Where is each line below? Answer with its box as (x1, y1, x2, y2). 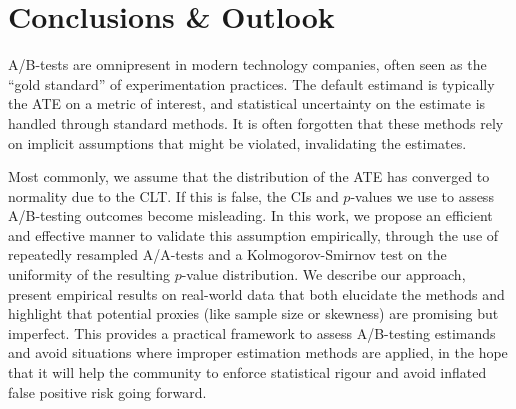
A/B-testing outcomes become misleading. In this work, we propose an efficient (8, 205, 493, 226)
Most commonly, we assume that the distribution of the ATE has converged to (8, 166, 490, 187)
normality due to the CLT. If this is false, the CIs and (8, 185, 339, 206)
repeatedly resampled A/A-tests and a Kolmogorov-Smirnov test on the (8, 244, 447, 265)
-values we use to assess (350, 185, 494, 206)
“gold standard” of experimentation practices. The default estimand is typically (8, 73, 495, 94)
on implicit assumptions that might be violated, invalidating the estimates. (8, 132, 467, 153)
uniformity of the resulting (8, 264, 170, 285)
